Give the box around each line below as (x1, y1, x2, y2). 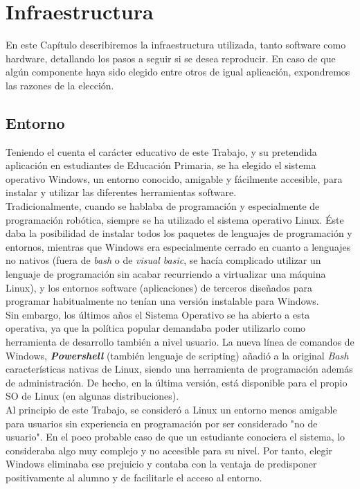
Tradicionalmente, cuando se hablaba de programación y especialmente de (6, 199, 320, 213)
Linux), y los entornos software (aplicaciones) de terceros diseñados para (6, 280, 313, 294)
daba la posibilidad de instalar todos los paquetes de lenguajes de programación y (6, 226, 352, 240)
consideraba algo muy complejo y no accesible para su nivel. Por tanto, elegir (6, 443, 332, 457)
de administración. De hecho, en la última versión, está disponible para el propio (6, 375, 348, 389)
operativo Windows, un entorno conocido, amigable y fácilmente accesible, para (6, 171, 343, 186)
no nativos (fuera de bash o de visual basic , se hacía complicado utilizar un (6, 253, 321, 267)
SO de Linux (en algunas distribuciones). (6, 389, 179, 403)
